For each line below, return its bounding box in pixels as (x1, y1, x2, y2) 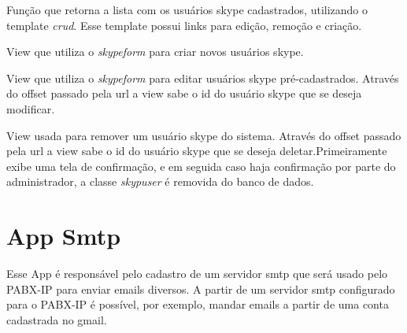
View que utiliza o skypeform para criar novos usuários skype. (6, 43, 304, 60)
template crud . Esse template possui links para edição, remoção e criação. (6, 17, 362, 33)
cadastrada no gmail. (6, 311, 107, 327)
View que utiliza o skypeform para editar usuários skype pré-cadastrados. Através (6, 69, 399, 86)
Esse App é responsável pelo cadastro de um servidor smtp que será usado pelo (6, 265, 388, 282)
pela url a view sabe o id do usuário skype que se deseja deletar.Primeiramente (6, 142, 387, 159)
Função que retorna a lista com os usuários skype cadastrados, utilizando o (6, 2, 368, 17)
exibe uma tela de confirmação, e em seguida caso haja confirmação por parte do (6, 157, 396, 174)
